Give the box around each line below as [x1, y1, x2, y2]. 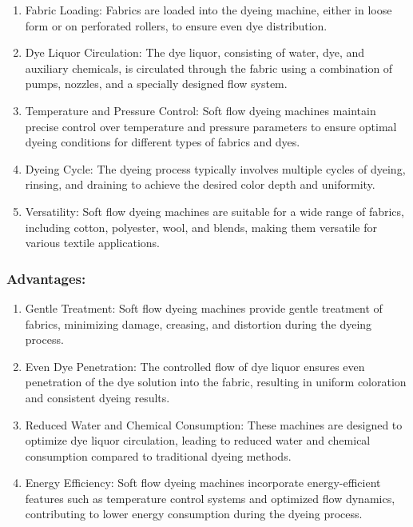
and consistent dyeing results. [25, 389, 170, 405]
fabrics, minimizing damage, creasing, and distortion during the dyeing [25, 315, 372, 332]
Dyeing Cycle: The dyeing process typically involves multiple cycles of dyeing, [25, 160, 406, 177]
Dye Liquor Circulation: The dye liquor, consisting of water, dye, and [25, 44, 365, 61]
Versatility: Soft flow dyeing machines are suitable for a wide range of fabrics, [25, 202, 404, 219]
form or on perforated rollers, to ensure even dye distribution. [25, 17, 328, 34]
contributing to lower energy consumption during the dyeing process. [25, 505, 363, 522]
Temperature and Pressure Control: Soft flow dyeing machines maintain [25, 102, 376, 118]
